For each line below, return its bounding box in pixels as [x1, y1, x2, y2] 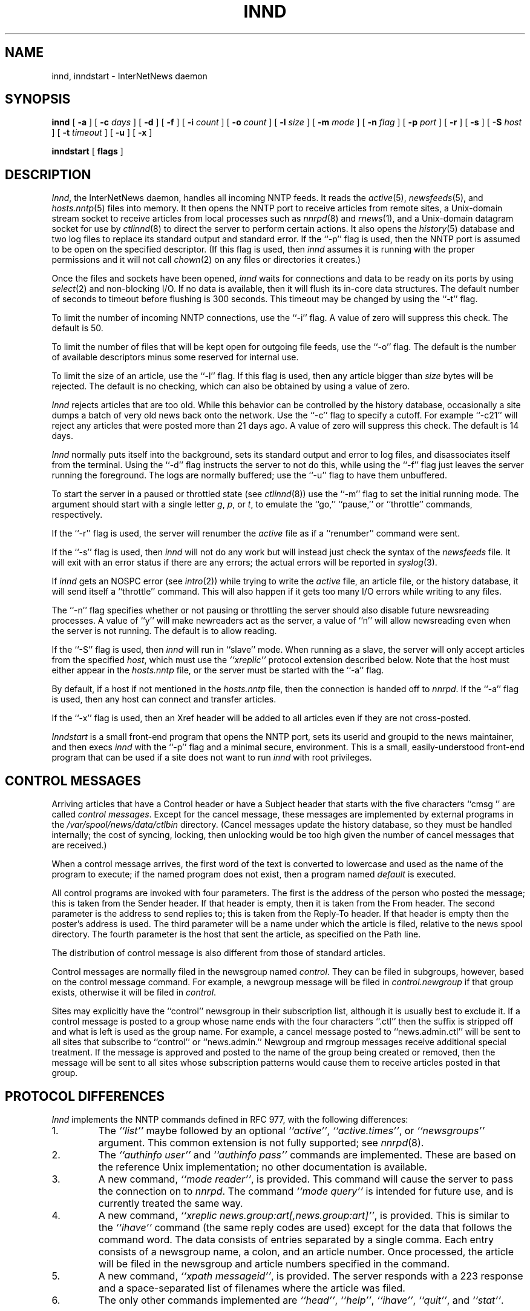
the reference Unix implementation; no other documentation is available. [98, 1160, 427, 1173]
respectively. [51, 509, 103, 520]
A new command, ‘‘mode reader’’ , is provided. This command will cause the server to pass [98, 1172, 514, 1185]
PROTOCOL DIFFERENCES [5, 1088, 165, 1104]
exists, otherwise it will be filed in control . [51, 987, 217, 998]
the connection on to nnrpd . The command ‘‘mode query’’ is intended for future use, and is [98, 1184, 514, 1197]
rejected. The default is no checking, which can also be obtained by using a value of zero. [51, 381, 410, 392]
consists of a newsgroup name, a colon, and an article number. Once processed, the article [98, 1245, 514, 1258]
